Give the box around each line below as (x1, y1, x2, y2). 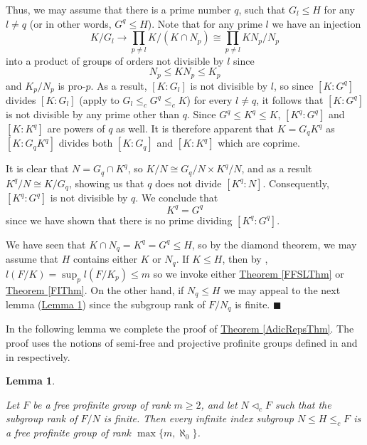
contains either (73, 251, 137, 266)
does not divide (155, 175, 222, 190)
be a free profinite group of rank (33, 397, 171, 412)
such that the (275, 397, 331, 412)
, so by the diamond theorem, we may (191, 236, 357, 251)
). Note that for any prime (147, 16, 262, 31)
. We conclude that (135, 190, 218, 205)
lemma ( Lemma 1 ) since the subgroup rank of (6, 297, 206, 312)
